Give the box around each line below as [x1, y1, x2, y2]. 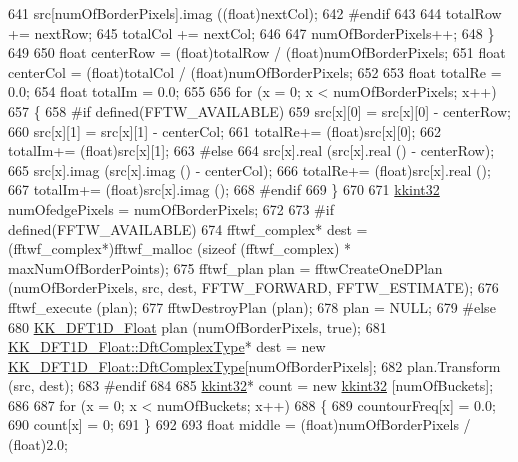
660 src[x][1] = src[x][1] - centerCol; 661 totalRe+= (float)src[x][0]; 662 [8, 120, 442, 141]
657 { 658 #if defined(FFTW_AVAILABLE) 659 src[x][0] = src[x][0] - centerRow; [8, 100, 511, 121]
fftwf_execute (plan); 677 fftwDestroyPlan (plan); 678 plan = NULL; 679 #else [8, 296, 496, 317]
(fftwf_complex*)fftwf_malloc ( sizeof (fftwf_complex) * [8, 238, 352, 259]
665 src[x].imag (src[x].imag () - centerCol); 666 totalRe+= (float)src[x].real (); [8, 159, 491, 180]
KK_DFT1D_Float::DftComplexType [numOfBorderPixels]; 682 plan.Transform [8, 355, 501, 376]
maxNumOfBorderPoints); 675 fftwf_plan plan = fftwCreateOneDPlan [8, 257, 443, 278]
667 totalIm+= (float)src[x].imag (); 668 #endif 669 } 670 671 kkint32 [8, 179, 440, 200]
